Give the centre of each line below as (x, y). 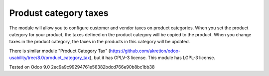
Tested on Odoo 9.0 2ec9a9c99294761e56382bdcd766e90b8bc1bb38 (82, 67)
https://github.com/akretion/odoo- (145, 51)
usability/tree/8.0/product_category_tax (50, 58)
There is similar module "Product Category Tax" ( (60, 51)
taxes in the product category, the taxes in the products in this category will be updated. (100, 42)
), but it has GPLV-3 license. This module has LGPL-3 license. (152, 58)
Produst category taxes (59, 13)
